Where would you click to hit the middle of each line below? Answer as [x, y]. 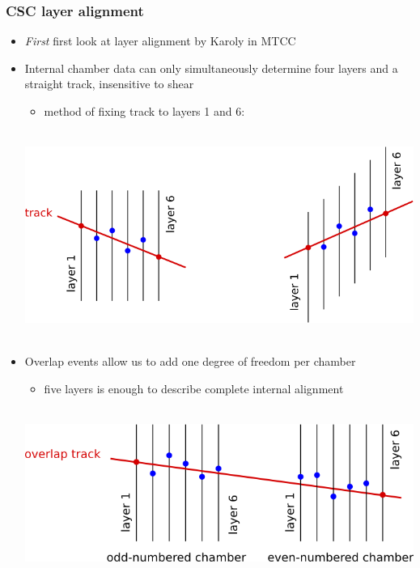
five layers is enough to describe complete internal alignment [194, 388]
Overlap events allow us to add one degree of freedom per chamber [190, 360]
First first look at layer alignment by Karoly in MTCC [160, 41]
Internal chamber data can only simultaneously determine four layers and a [211, 68]
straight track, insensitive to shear [109, 84]
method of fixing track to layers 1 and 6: [144, 111]
